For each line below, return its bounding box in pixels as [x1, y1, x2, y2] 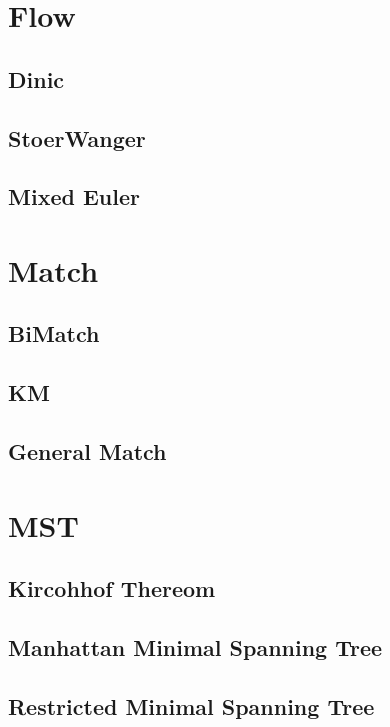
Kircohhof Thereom [8, 573, 216, 604]
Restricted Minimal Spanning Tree [8, 690, 375, 721]
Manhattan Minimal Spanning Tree [8, 631, 383, 662]
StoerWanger [8, 122, 146, 153]
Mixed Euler [8, 181, 140, 212]
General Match [8, 436, 167, 467]
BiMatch [8, 318, 100, 349]
